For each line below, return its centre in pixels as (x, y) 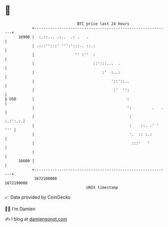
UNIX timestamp (102, 187)
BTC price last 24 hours (103, 24)
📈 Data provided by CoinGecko (38, 197)
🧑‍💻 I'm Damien (20, 209)
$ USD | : (67, 99)
